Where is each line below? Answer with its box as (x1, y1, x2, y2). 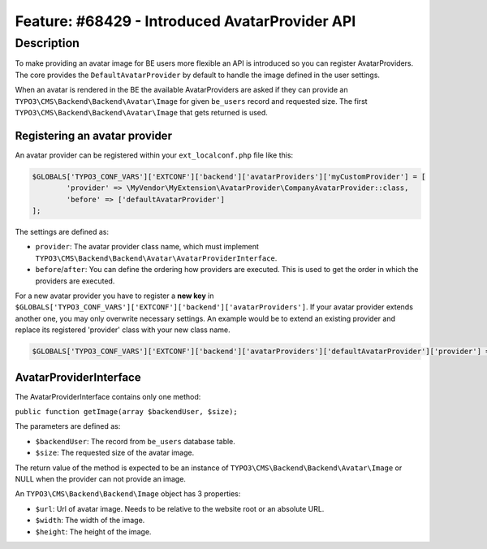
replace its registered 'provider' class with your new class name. (15, 325, 231, 335)
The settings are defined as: (15, 227, 110, 236)
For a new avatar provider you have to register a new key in (15, 291, 214, 300)
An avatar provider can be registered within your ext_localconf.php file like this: (15, 150, 294, 160)
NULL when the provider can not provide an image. (15, 473, 187, 483)
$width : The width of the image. (35, 516, 145, 525)
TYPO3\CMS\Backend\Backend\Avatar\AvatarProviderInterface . (35, 253, 278, 263)
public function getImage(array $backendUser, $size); (15, 407, 239, 416)
